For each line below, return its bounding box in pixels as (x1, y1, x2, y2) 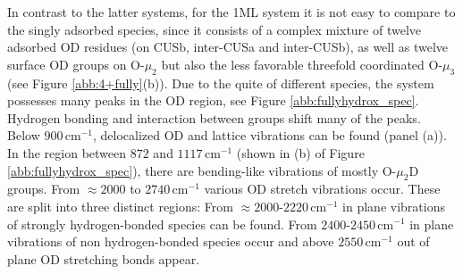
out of (397, 232, 430, 251)
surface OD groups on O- (7, 54, 145, 73)
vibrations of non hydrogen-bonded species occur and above (7, 232, 334, 251)
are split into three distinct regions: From (7, 196, 233, 215)
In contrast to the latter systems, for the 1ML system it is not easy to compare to (7, 3, 456, 21)
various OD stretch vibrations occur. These (204, 179, 441, 198)
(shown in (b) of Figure (236, 143, 365, 162)
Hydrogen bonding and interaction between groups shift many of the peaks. (7, 108, 421, 127)
